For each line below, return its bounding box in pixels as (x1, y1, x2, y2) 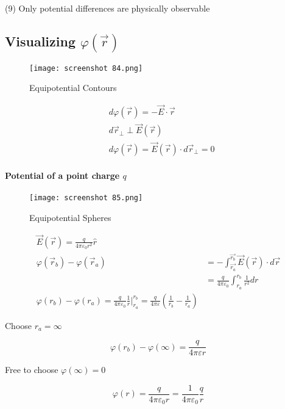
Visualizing (5, 31, 76, 50)
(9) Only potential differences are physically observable (5, 2, 210, 14)
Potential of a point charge (5, 169, 120, 182)
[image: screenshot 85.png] (29, 194, 143, 203)
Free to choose (5, 363, 58, 376)
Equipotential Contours (29, 81, 117, 94)
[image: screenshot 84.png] (29, 63, 143, 73)
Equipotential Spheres (29, 211, 111, 224)
